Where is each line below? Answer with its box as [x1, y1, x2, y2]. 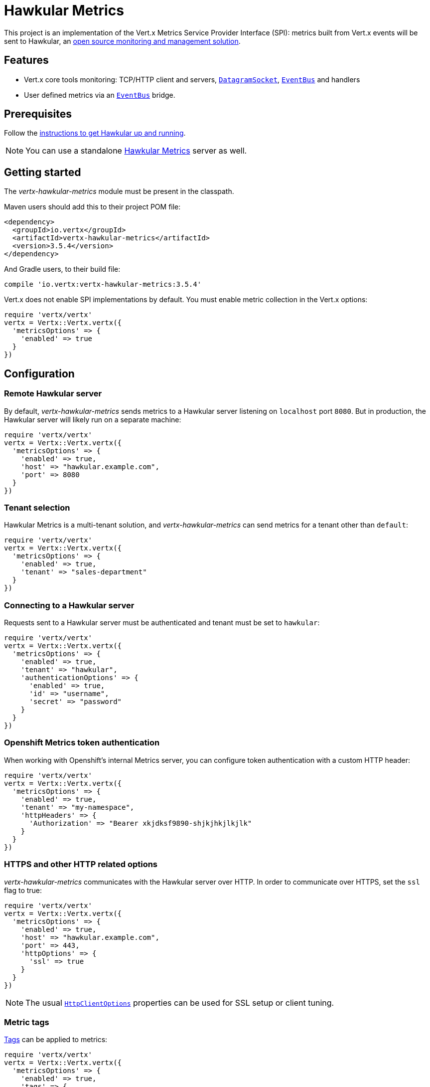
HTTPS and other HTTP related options [4, 859, 158, 870]
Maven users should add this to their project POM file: [4, 202, 181, 211]
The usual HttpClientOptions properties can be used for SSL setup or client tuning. [25, 997, 334, 1008]
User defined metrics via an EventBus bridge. [24, 90, 175, 99]
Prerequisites [4, 108, 72, 121]
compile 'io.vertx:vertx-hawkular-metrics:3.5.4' [4, 280, 202, 289]
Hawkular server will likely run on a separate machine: [4, 415, 181, 424]
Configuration [4, 367, 75, 380]
